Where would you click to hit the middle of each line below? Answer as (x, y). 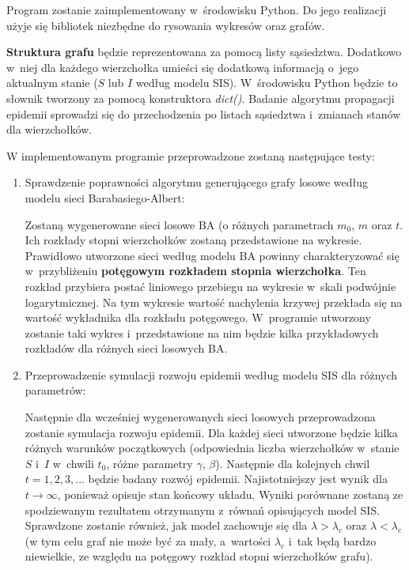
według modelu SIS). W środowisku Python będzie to (267, 83)
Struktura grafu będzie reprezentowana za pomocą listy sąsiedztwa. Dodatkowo (204, 52)
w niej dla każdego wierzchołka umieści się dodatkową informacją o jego (183, 67)
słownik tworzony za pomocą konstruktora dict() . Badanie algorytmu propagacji (201, 98)
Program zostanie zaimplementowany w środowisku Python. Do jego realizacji (197, 9)
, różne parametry (150, 463)
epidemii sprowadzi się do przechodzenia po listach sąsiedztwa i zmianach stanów (204, 113)
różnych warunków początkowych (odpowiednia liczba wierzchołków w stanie (212, 448)
